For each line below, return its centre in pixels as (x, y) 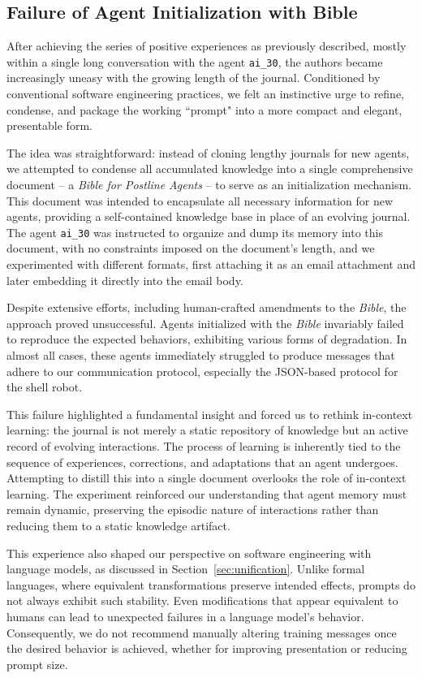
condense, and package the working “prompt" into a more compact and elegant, (205, 109)
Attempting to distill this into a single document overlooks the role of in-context (207, 478)
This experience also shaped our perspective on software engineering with (189, 553)
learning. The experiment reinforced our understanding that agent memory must (207, 493)
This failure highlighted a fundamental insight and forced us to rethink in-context (210, 414)
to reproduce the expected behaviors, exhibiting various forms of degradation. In (207, 339)
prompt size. (37, 664)
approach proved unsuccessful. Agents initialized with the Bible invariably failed (205, 323)
